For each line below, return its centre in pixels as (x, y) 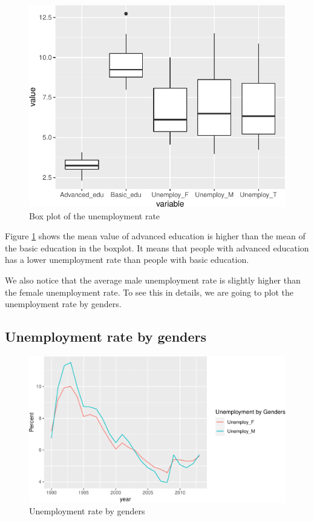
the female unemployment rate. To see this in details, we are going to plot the (149, 292)
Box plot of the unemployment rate (95, 215)
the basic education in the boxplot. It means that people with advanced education (157, 247)
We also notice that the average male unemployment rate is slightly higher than (153, 280)
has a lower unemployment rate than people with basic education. (127, 260)
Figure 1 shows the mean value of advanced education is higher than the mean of (155, 236)
